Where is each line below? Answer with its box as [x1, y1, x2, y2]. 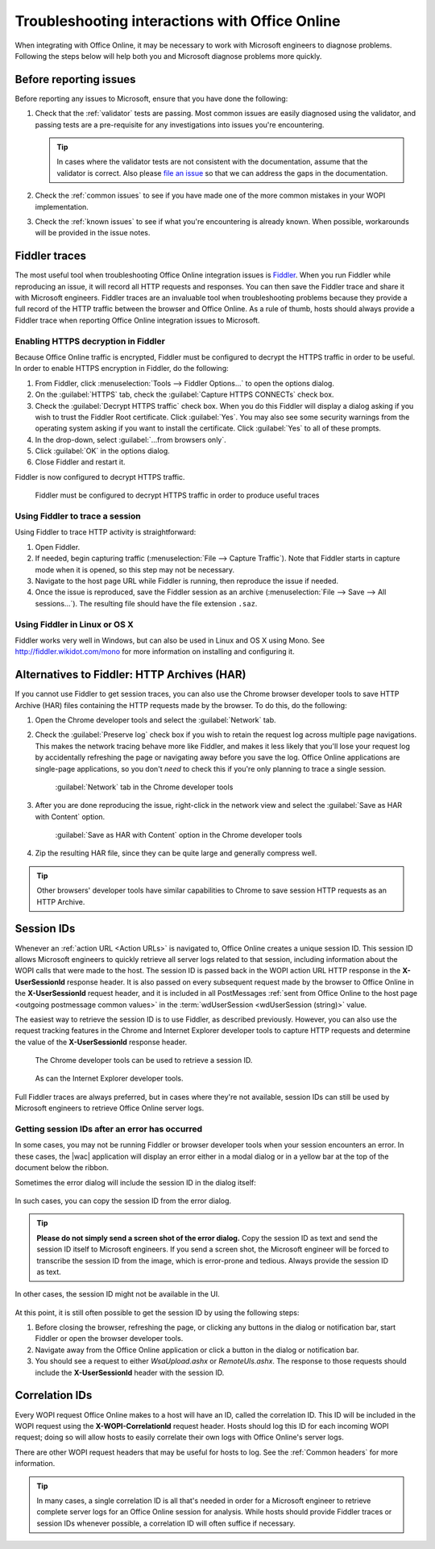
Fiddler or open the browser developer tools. [35, 1334, 184, 1343]
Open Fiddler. [35, 542, 81, 552]
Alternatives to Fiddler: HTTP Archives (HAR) [14, 668, 246, 681]
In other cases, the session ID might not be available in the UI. [14, 1289, 221, 1299]
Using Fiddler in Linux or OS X [14, 618, 135, 630]
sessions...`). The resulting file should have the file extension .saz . [35, 598, 258, 608]
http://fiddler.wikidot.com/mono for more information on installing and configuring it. [14, 647, 295, 656]
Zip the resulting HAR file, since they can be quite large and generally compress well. [35, 848, 317, 858]
